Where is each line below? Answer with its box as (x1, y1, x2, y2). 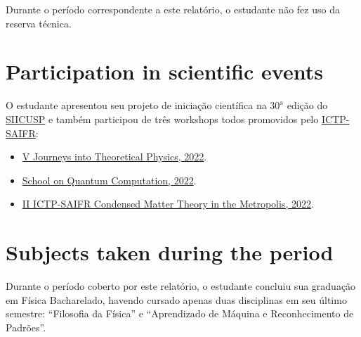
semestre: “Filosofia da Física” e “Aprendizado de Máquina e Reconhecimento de (6, 306, 354, 321)
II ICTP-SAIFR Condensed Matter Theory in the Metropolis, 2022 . (22, 196, 314, 211)
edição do (287, 98, 328, 113)
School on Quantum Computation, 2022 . (22, 172, 197, 187)
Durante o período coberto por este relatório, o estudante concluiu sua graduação (6, 279, 356, 293)
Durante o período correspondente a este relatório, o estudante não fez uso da (6, 2, 340, 16)
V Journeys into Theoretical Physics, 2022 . (22, 149, 207, 164)
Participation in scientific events (6, 57, 323, 86)
